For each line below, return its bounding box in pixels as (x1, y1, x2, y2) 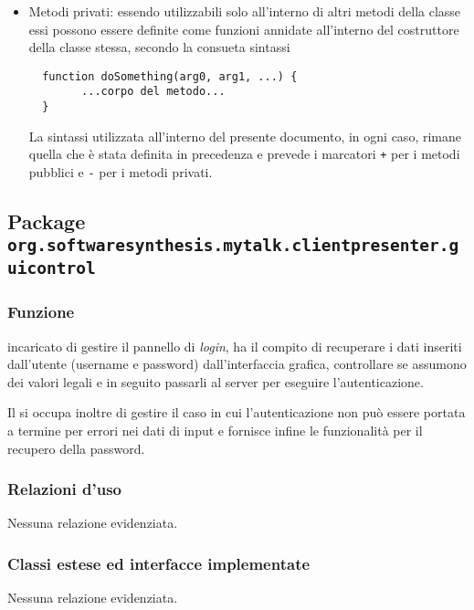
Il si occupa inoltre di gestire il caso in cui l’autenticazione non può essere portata (7, 403, 466, 422)
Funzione (7, 300, 75, 323)
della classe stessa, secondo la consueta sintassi (28, 37, 290, 57)
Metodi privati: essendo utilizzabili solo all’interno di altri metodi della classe (28, 2, 461, 20)
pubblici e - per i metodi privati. (28, 163, 213, 181)
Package (7, 207, 86, 236)
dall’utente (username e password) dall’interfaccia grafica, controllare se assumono (7, 354, 467, 373)
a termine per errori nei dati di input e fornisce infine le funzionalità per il (7, 420, 423, 439)
